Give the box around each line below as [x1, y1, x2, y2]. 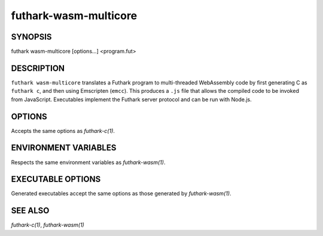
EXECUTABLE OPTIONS [11, 174, 101, 184]
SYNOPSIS [11, 32, 52, 42]
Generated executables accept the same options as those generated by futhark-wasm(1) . [11, 190, 231, 197]
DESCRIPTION [11, 63, 65, 73]
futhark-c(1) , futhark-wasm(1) [11, 222, 85, 229]
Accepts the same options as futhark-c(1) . [11, 127, 115, 134]
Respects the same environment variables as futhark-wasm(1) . [11, 159, 166, 166]
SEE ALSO [11, 205, 50, 216]
